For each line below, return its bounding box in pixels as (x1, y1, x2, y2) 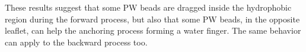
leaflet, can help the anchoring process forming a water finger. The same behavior (5, 24, 301, 37)
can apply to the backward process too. (5, 35, 148, 48)
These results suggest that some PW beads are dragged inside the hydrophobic (5, 1, 292, 13)
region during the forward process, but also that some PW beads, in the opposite (5, 12, 300, 25)
